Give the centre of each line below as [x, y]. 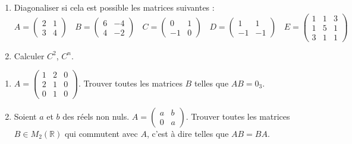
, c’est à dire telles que [188, 133]
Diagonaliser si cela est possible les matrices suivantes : [114, 7]
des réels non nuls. [96, 116]
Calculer [29, 55]
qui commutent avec [101, 133]
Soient [25, 116]
